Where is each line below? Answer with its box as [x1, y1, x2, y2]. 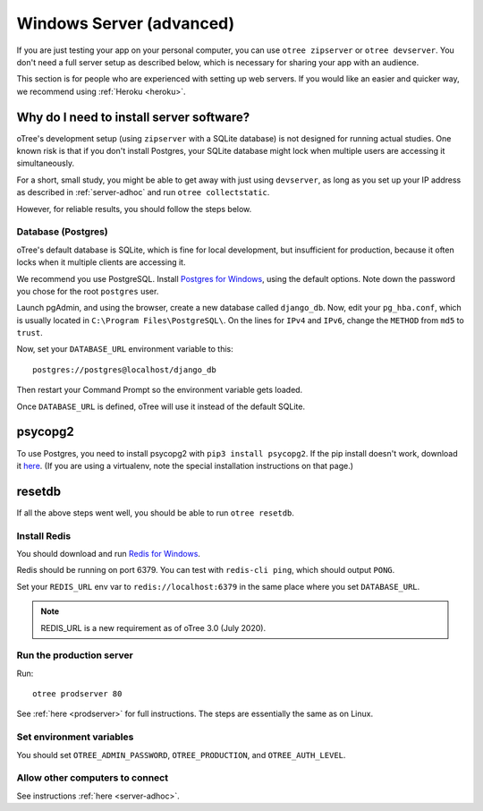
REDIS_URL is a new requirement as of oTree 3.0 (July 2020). [40, 622, 267, 633]
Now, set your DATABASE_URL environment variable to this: [16, 344, 233, 354]
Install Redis [16, 529, 72, 542]
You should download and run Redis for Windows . [16, 548, 201, 559]
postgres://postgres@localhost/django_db [32, 364, 216, 375]
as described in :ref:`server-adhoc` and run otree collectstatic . [16, 187, 270, 198]
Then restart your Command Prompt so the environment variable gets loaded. [16, 385, 303, 396]
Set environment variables [16, 730, 134, 743]
